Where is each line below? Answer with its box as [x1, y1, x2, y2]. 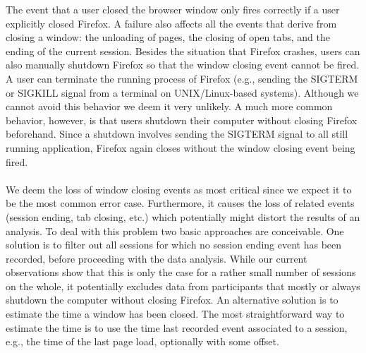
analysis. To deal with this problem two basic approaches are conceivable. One [6, 223, 344, 238]
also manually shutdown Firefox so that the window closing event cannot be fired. [6, 57, 360, 72]
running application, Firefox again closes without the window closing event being [6, 140, 355, 155]
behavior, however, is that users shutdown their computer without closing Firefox [6, 112, 358, 127]
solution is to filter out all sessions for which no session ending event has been [6, 237, 342, 252]
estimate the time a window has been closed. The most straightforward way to [6, 306, 345, 321]
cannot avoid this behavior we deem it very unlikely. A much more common [6, 99, 333, 114]
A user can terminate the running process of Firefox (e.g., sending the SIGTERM [6, 71, 358, 85]
